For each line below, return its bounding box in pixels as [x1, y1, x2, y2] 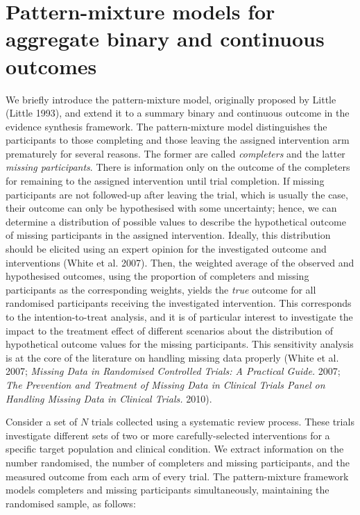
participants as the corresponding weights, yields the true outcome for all [6, 282, 316, 296]
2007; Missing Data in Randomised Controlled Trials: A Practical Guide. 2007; [6, 364, 341, 378]
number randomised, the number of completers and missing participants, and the [6, 455, 350, 469]
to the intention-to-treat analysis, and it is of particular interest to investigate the [6, 310, 353, 323]
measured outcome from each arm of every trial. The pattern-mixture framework [6, 468, 349, 483]
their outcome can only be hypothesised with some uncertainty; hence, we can [6, 201, 337, 215]
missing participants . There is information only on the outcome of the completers [6, 160, 350, 174]
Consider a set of [6, 414, 78, 429]
